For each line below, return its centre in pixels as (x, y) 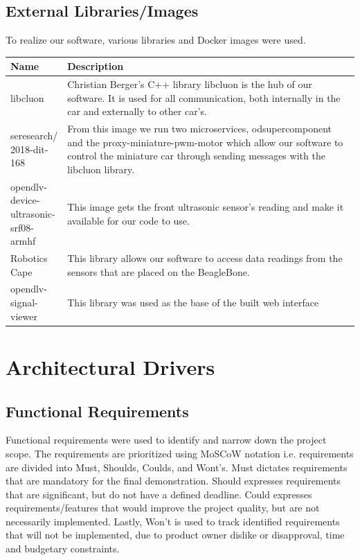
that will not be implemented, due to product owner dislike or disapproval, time (175, 535)
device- (25, 200)
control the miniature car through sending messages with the (196, 156)
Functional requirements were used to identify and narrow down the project (166, 440)
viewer (24, 316)
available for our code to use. (128, 220)
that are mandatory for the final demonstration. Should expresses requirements (173, 481)
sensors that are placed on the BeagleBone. (159, 271)
